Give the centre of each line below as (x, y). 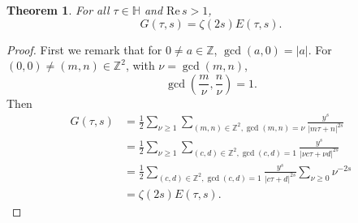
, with (140, 65)
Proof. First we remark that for (84, 49)
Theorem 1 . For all (58, 10)
